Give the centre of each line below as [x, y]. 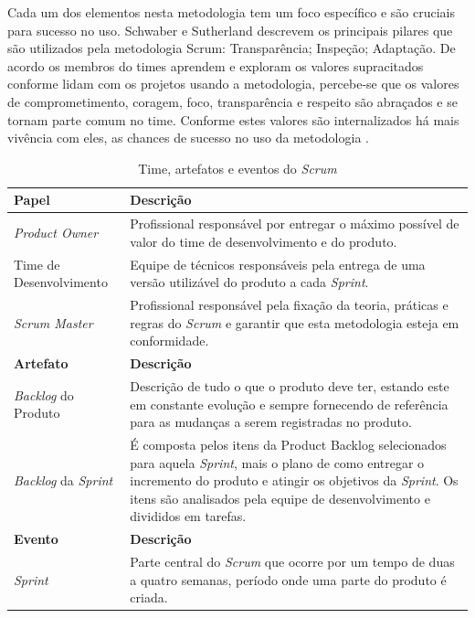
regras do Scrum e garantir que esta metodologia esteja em [295, 322]
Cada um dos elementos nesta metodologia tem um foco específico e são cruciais [232, 12]
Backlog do [44, 394]
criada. [149, 597]
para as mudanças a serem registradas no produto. [271, 422]
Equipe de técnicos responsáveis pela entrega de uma [278, 264]
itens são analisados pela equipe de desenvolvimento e [280, 498]
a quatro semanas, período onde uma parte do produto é [288, 579]
